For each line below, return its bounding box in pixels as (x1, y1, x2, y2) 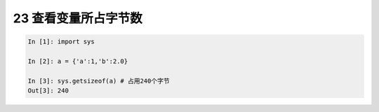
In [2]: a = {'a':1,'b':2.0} (27, 57, 128, 65)
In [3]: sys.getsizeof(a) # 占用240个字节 (27, 77, 170, 85)
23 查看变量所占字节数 (13, 10, 143, 26)
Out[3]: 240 (27, 87, 69, 94)
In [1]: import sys (27, 38, 95, 45)
